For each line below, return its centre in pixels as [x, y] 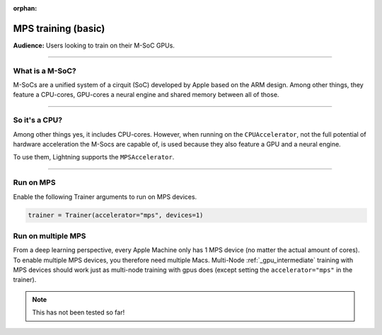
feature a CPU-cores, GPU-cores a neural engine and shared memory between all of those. [146, 95]
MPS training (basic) [59, 28]
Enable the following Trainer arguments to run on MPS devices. [105, 197]
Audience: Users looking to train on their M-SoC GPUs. [94, 45]
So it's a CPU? [38, 120]
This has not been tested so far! [79, 312]
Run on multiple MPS [50, 236]
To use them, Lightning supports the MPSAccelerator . [94, 157]
